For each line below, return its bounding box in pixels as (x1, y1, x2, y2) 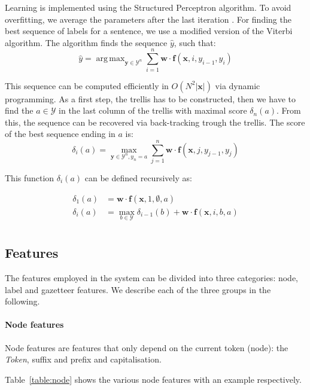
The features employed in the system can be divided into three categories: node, (5, 272, 298, 284)
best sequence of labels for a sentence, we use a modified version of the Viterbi (5, 25, 293, 37)
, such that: (174, 36, 216, 48)
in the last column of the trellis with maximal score (59, 104, 247, 117)
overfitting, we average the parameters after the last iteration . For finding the (5, 13, 291, 25)
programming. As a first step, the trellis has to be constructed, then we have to (5, 92, 296, 105)
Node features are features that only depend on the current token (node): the (5, 341, 288, 354)
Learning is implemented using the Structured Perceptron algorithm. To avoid (5, 1, 291, 13)
